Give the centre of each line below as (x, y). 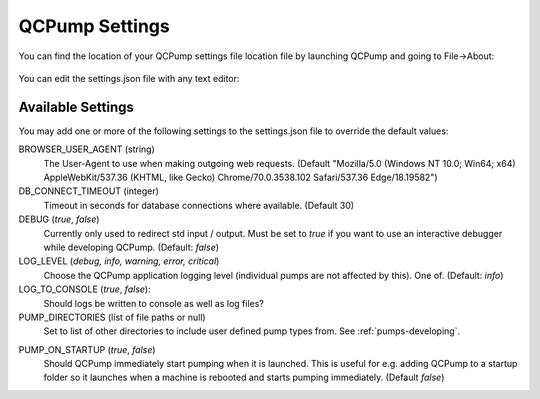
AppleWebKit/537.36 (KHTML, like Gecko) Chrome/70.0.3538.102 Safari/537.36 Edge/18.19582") (241, 177)
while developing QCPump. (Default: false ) (131, 247)
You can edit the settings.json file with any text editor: (129, 78)
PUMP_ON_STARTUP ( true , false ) (87, 349)
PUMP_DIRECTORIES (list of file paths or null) (112, 317)
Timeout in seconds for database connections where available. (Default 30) (199, 205)
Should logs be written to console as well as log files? (154, 303)
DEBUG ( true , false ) (59, 219)
